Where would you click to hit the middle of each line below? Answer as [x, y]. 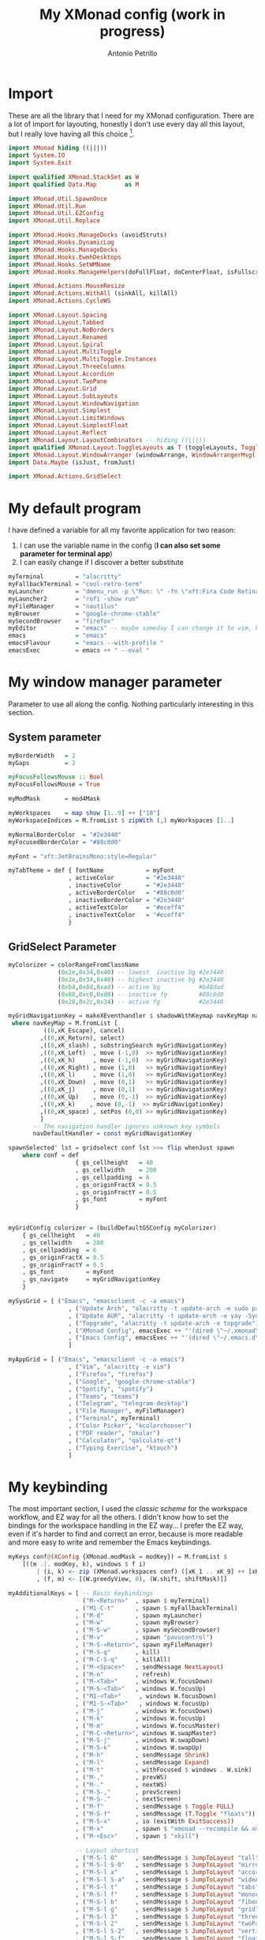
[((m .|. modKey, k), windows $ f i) [84, 1564]
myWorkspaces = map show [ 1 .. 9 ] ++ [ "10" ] [84, 813]
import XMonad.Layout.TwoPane [58, 381]
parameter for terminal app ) [66, 554]
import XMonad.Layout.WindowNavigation [74, 404]
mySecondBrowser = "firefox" [61, 621]
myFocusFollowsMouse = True [54, 785]
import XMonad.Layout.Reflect [58, 433]
